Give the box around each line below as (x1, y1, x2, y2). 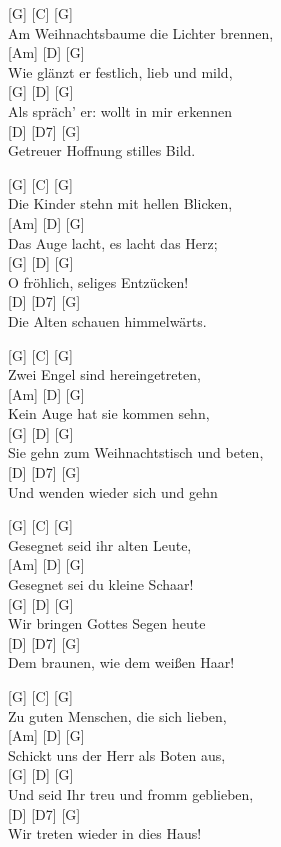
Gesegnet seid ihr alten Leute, (8, 534, 192, 555)
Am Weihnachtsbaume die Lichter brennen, (8, 22, 274, 43)
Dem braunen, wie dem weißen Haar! (8, 652, 235, 673)
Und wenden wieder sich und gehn (8, 481, 218, 502)
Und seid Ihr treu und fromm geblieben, (8, 783, 254, 804)
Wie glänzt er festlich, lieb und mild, (8, 61, 233, 82)
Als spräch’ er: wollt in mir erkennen (8, 100, 232, 121)
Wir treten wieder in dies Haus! (8, 823, 202, 844)
